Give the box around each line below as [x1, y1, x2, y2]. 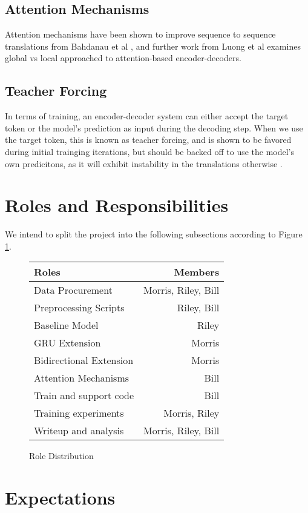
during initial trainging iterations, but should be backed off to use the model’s [5, 145, 295, 157]
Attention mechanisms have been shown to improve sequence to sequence [5, 28, 276, 41]
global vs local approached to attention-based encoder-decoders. [5, 51, 241, 64]
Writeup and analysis [34, 423, 124, 438]
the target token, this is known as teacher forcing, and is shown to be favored [5, 133, 292, 146]
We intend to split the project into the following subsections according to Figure [5, 228, 303, 240]
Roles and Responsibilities [5, 193, 229, 217]
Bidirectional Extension [34, 353, 134, 368]
